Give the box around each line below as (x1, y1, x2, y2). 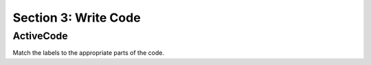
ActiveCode (12, 30, 68, 42)
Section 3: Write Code (12, 10, 141, 25)
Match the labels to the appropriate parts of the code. (12, 49, 165, 57)
